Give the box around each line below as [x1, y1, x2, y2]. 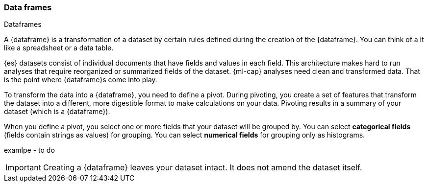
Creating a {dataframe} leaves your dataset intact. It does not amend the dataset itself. [43, 163, 362, 173]
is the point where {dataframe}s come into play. [4, 75, 157, 84]
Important [5, 163, 41, 173]
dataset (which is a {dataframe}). [4, 107, 110, 116]
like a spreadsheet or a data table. [4, 44, 114, 52]
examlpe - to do [4, 146, 55, 155]
